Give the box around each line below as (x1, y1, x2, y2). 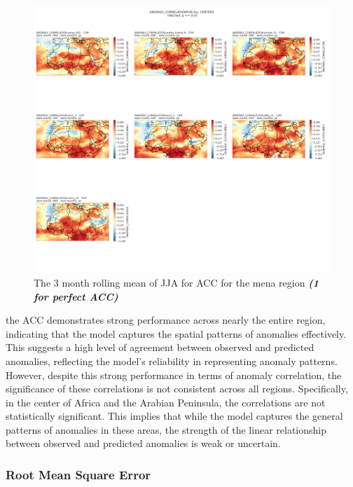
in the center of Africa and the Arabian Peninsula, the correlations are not (6, 395, 326, 409)
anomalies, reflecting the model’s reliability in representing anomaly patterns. (6, 353, 338, 368)
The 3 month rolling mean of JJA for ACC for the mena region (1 (34, 275, 319, 289)
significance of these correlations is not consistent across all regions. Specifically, (6, 381, 348, 396)
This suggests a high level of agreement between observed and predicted (6, 340, 314, 355)
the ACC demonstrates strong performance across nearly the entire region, (6, 313, 326, 327)
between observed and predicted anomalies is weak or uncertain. (6, 436, 281, 451)
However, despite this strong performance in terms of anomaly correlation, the (6, 367, 342, 382)
